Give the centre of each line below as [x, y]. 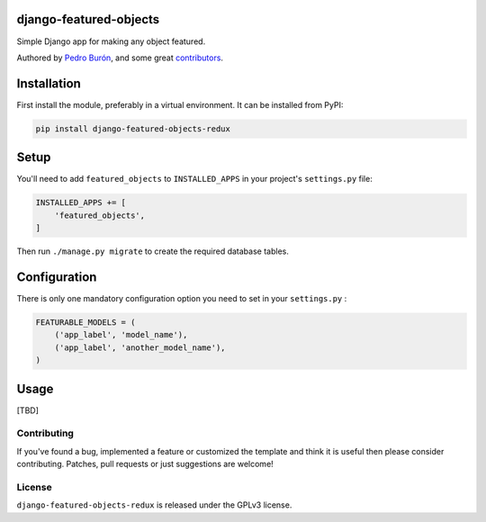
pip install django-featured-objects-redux [133, 129]
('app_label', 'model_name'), [121, 335]
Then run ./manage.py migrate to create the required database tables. [153, 251]
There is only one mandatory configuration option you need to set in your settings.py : [182, 298]
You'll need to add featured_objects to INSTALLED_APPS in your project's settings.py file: [194, 179]
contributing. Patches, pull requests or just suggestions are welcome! [145, 464]
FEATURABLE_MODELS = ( [85, 322]
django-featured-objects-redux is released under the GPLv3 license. [154, 505]
